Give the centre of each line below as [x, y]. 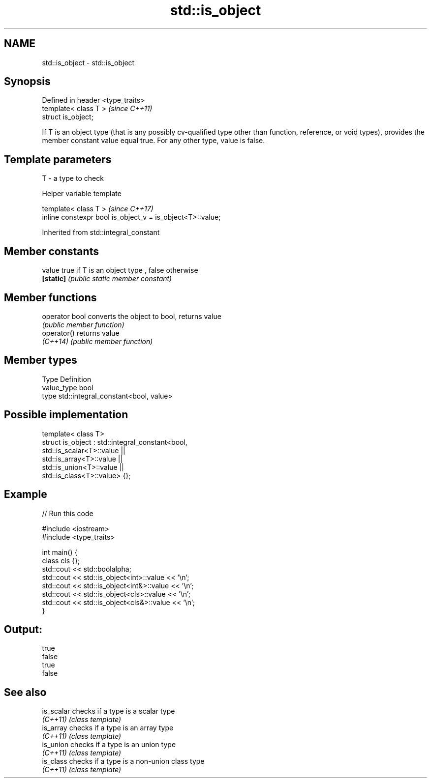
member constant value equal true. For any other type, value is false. [154, 141]
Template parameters [58, 159]
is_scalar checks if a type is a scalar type [108, 711]
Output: [23, 629]
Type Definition [67, 379]
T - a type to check [73, 178]
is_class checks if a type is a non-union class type [123, 761]
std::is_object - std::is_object [88, 62]
